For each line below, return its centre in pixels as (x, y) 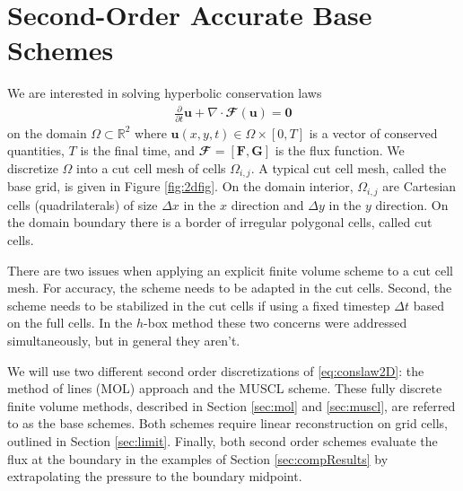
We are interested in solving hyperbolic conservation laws (165, 93)
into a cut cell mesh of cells (151, 167)
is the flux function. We (340, 150)
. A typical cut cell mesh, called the (349, 167)
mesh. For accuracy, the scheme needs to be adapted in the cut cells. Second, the (230, 288)
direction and (267, 204)
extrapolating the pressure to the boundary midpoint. (155, 476)
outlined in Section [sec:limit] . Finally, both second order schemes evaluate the (223, 440)
